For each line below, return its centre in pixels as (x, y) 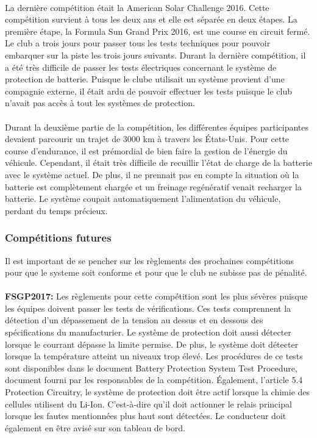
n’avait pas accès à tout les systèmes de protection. (100, 103)
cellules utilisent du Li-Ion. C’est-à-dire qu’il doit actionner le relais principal (148, 404)
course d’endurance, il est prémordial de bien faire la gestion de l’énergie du (146, 150)
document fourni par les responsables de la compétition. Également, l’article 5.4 (154, 380)
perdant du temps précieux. (56, 210)
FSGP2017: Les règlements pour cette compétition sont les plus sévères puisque (156, 296)
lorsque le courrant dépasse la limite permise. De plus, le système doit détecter (152, 344)
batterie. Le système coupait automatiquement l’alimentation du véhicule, (143, 199)
